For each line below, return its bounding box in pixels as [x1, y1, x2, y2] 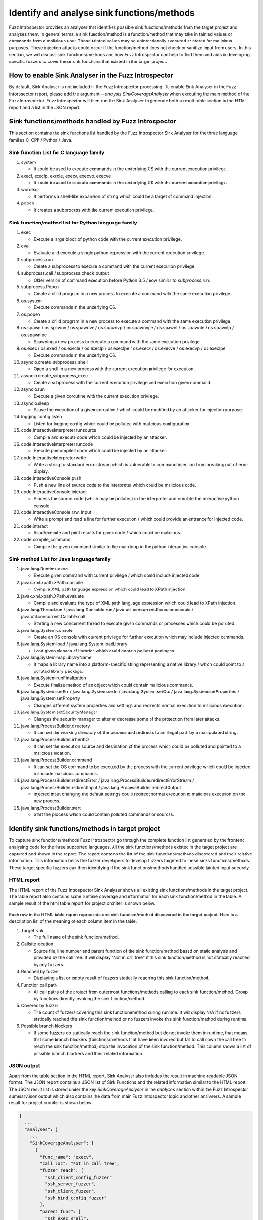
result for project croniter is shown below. [9, 1100, 93, 1106]
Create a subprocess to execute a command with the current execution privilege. [33, 264, 196, 269]
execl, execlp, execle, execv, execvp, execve [21, 173, 111, 179]
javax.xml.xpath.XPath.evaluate [21, 593, 84, 599]
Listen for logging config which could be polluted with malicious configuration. [33, 420, 191, 427]
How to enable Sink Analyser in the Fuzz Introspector [9, 71, 174, 80]
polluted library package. [33, 668, 84, 674]
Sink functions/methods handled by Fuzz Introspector [9, 117, 177, 125]
